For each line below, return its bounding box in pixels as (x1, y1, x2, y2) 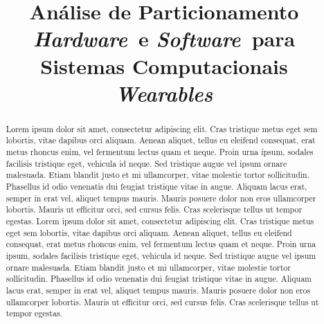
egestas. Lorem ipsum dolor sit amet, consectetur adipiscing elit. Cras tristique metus (6, 215, 314, 226)
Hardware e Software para (33, 24, 296, 53)
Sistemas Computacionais (40, 51, 288, 80)
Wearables (115, 78, 213, 107)
